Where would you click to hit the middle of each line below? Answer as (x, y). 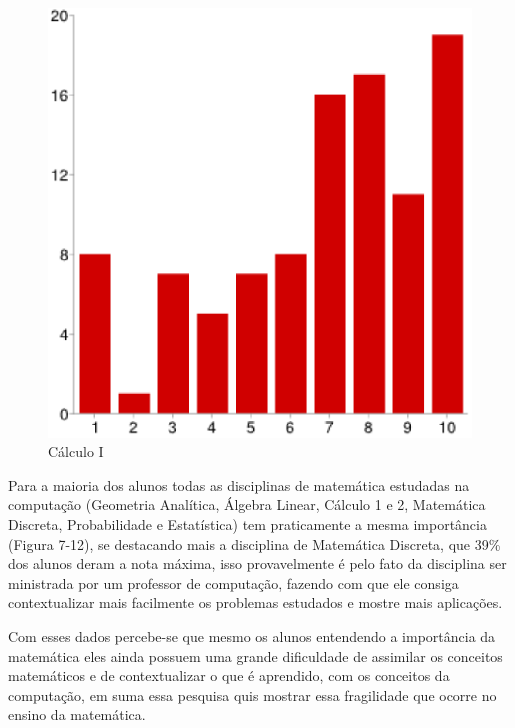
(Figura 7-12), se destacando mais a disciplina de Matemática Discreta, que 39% (254, 543)
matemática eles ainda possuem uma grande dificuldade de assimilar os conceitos (255, 655)
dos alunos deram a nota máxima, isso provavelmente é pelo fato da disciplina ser (257, 563)
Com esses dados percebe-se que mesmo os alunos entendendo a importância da (252, 635)
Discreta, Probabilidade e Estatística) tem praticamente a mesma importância (247, 524)
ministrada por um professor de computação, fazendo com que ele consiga (233, 582)
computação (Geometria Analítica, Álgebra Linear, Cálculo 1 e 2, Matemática (247, 504)
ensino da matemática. (77, 714)
